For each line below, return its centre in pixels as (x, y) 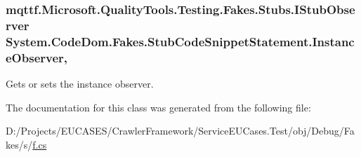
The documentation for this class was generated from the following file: (158, 107)
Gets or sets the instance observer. (80, 83)
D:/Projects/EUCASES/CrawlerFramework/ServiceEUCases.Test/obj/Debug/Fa (180, 131)
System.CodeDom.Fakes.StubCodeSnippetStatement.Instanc (180, 41)
